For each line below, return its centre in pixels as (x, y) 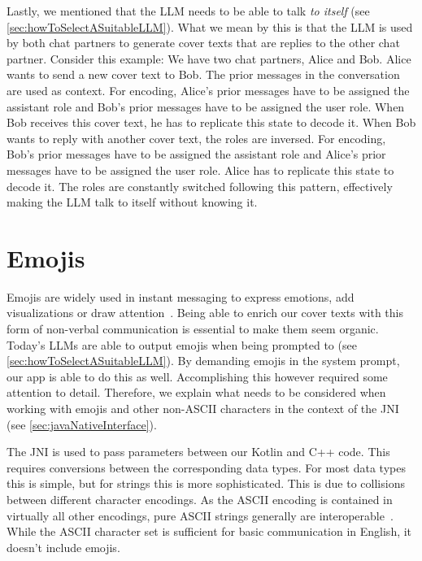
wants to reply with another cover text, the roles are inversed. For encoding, (196, 138)
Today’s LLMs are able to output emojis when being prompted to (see (182, 344)
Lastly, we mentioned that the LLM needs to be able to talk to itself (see (188, 11)
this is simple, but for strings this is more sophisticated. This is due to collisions (206, 483)
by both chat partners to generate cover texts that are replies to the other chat (203, 43)
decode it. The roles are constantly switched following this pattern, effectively (200, 186)
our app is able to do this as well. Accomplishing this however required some (197, 376)
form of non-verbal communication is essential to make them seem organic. (193, 329)
